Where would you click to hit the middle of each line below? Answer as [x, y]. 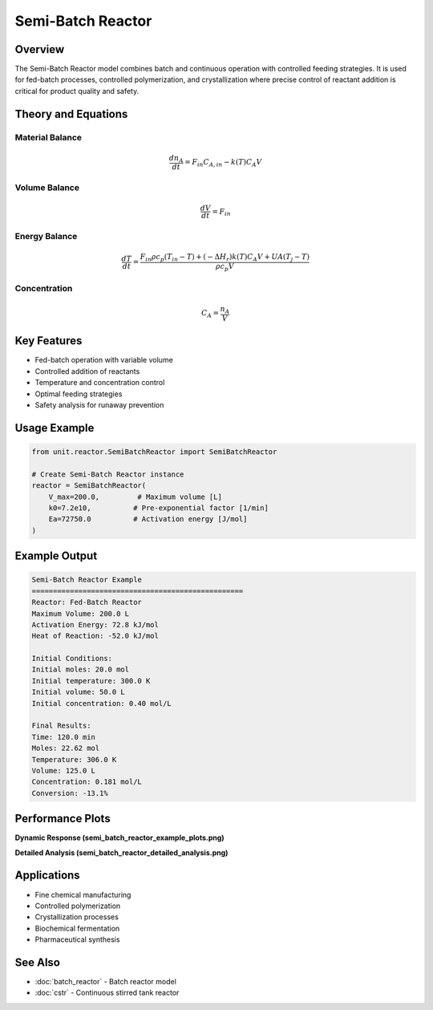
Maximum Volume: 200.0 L [81, 613]
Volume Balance [47, 188]
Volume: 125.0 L [64, 771]
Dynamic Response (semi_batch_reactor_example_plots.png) [119, 838]
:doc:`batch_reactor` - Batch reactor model [105, 982]
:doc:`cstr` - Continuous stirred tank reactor [107, 993]
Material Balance [49, 137]
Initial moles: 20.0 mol [81, 669]
